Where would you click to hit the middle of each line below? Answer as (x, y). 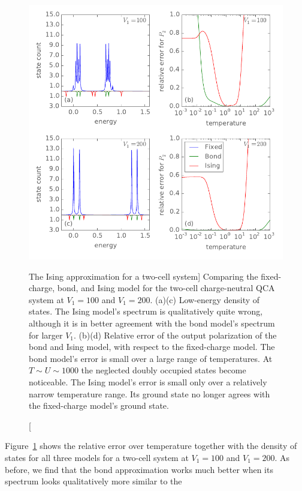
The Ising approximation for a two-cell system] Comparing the (144, 276)
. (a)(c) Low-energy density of (205, 299)
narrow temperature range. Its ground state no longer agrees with (150, 393)
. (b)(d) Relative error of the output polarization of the (175, 335)
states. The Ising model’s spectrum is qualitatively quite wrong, (146, 311)
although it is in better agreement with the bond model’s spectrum (152, 323)
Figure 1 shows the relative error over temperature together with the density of (151, 446)
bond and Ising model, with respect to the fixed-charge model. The (152, 347)
